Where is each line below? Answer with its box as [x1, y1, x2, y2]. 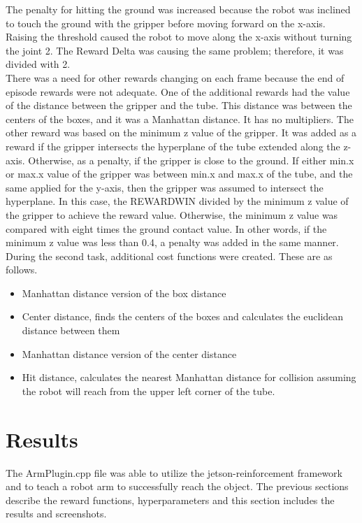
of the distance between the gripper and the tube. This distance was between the [6, 98, 352, 113]
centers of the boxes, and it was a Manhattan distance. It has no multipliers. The [6, 111, 354, 126]
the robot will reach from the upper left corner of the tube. [22, 383, 275, 398]
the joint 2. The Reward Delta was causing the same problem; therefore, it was [6, 43, 344, 57]
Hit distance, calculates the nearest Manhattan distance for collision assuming [22, 370, 356, 385]
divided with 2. [6, 57, 71, 71]
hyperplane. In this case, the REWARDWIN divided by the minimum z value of [6, 194, 349, 208]
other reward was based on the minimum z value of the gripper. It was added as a [6, 125, 357, 140]
